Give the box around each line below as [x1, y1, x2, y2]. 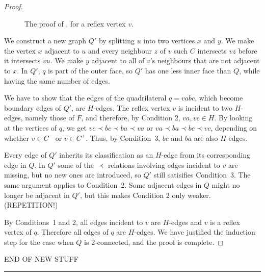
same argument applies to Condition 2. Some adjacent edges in [4, 179, 202, 190]
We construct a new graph [4, 35, 87, 46]
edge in [4, 159, 26, 170]
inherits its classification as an [59, 149, 153, 160]
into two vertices [143, 35, 195, 46]
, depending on [210, 122, 257, 133]
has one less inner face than [145, 65, 231, 76]
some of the [58, 159, 94, 170]
